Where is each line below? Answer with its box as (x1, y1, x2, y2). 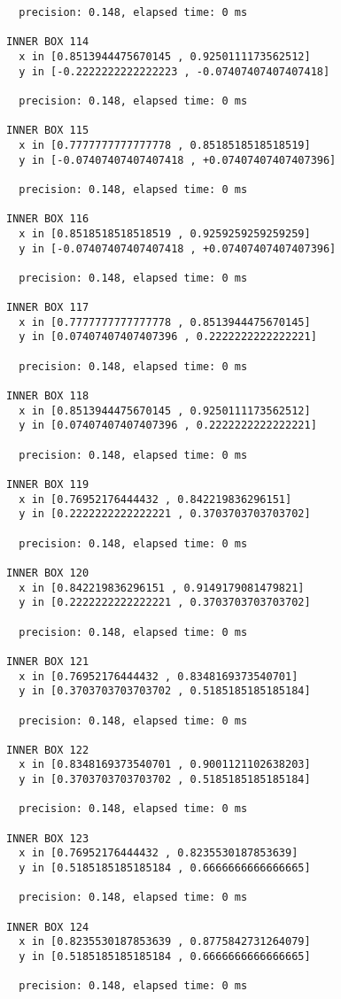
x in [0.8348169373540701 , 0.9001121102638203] (19, 758, 311, 771)
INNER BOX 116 (6, 213, 89, 226)
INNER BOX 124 (6, 920, 89, 933)
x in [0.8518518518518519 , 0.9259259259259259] (19, 227, 311, 240)
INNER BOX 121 (6, 654, 89, 668)
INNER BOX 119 (6, 478, 89, 491)
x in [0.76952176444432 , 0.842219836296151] (19, 492, 292, 506)
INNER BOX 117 (6, 301, 89, 314)
